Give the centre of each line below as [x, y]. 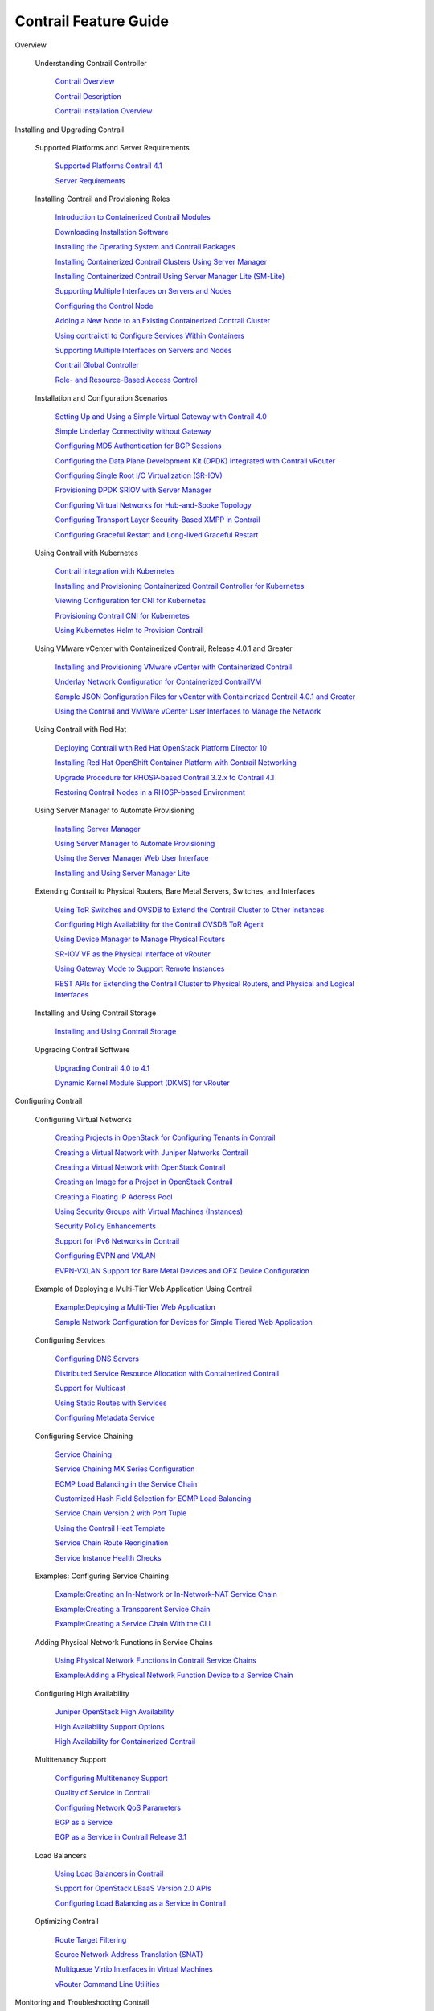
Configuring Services [70, 1340]
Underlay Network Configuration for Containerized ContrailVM [158, 682]
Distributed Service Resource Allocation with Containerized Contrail [167, 1373]
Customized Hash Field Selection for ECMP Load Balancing [153, 1499]
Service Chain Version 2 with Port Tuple [121, 1513]
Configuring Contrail [49, 1101]
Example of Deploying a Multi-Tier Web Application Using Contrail [144, 1289]
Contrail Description [88, 96]
